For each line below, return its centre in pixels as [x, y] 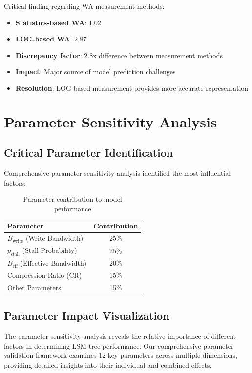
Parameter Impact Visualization [87, 316]
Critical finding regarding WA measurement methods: [84, 6]
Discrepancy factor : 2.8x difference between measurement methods [119, 55]
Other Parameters [34, 287]
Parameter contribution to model [73, 199]
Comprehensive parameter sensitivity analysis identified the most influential [117, 173]
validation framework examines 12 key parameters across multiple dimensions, [121, 355]
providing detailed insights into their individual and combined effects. [108, 365]
